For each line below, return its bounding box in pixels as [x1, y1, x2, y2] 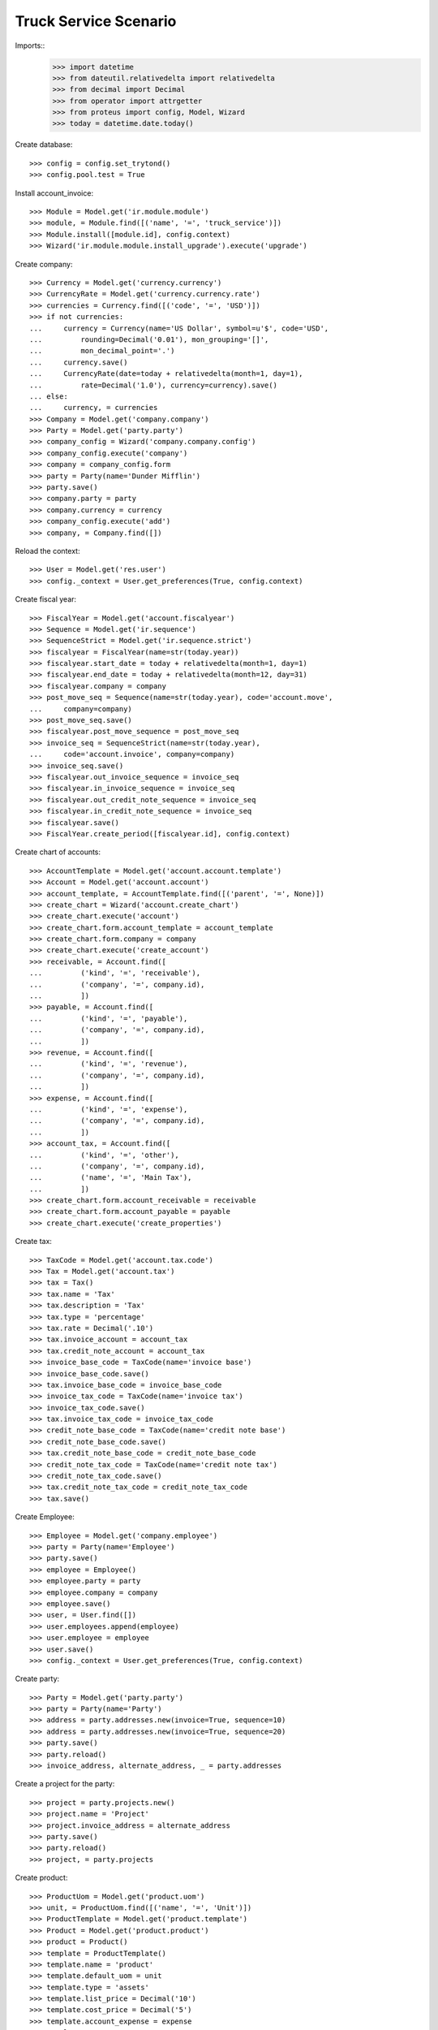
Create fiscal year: [15, 594, 77, 604]
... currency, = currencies [29, 403, 158, 412]
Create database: [15, 140, 73, 149]
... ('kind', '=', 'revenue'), [29, 1060, 188, 1069]
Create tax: [15, 1237, 53, 1246]
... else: [29, 391, 68, 401]
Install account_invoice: [15, 188, 93, 198]
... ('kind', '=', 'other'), [29, 1150, 180, 1160]
